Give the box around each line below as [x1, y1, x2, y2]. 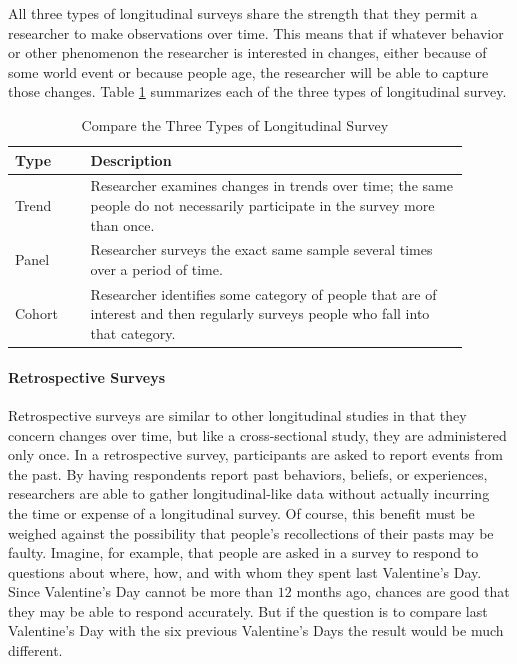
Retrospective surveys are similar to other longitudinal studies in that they [8, 404, 467, 425]
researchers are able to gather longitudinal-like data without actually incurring [8, 483, 490, 504]
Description [90, 149, 172, 170]
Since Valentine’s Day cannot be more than [8, 581, 274, 602]
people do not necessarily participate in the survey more [90, 195, 435, 215]
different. [8, 640, 63, 661]
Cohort [15, 303, 58, 324]
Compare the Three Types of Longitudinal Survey [81, 114, 389, 135]
